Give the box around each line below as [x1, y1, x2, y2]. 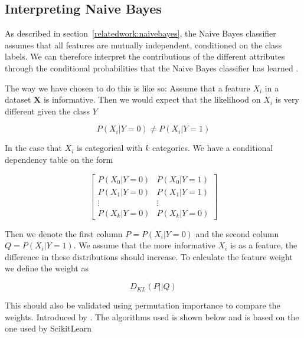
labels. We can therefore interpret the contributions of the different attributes [5, 50, 285, 63]
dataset [5, 93, 31, 106]
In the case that [5, 142, 62, 154]
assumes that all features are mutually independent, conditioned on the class [5, 38, 282, 51]
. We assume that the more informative [73, 239, 215, 251]
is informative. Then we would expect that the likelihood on [43, 93, 261, 106]
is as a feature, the [230, 239, 298, 251]
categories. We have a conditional [152, 142, 273, 154]
